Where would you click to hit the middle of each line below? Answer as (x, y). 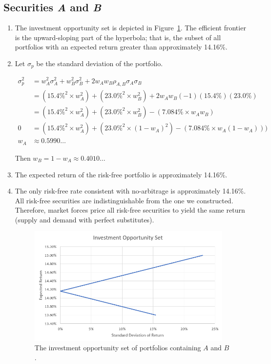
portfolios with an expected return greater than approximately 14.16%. (121, 47)
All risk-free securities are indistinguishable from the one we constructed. (124, 200)
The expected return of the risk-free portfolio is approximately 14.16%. (121, 174)
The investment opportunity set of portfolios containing (118, 348)
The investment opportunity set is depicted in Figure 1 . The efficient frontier (130, 28)
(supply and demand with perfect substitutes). (84, 219)
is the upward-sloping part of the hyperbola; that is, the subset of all (118, 37)
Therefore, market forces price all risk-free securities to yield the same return (130, 210)
